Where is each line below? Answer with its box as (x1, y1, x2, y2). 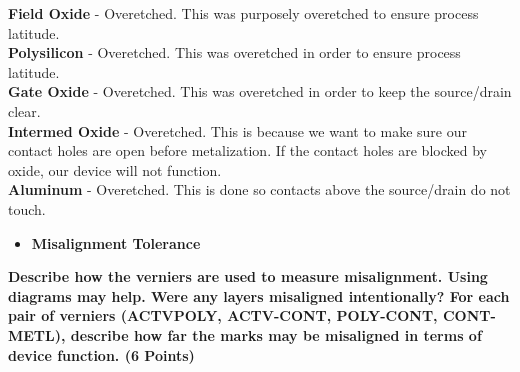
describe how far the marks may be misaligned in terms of (70, 324, 482, 345)
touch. (8, 198, 46, 219)
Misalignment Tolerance (31, 232, 201, 253)
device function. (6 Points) (8, 344, 195, 365)
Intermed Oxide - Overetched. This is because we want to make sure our (8, 120, 467, 141)
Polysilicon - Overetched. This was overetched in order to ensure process (8, 42, 461, 63)
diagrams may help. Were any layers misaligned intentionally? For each (8, 285, 510, 306)
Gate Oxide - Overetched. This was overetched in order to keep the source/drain (8, 81, 512, 102)
